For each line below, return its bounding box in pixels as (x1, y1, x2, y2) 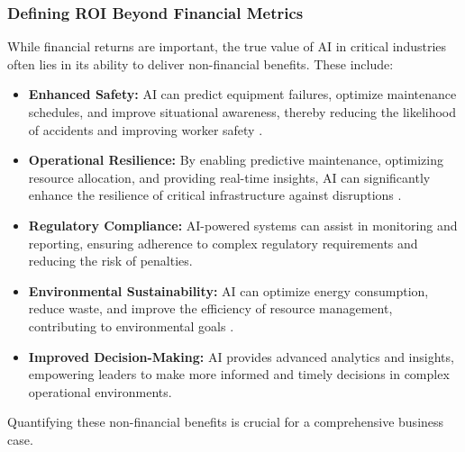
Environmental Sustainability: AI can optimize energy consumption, (28, 281, 429, 300)
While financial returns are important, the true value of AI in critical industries (7, 37, 447, 56)
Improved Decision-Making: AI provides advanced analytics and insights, (28, 347, 454, 366)
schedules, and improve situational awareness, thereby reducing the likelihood (28, 103, 457, 121)
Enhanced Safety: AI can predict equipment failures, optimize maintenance (28, 85, 457, 104)
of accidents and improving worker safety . (28, 120, 263, 139)
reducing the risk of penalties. (28, 251, 193, 270)
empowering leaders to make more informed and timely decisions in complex (28, 365, 450, 384)
